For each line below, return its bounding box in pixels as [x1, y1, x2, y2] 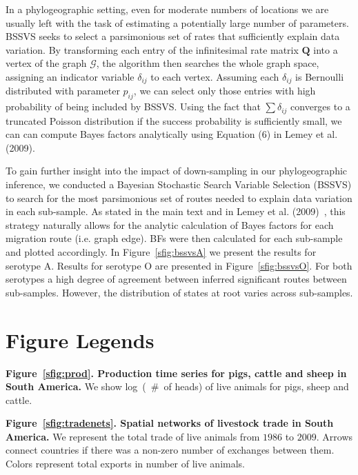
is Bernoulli [295, 69, 344, 83]
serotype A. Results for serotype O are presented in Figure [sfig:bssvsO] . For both [6, 258, 352, 272]
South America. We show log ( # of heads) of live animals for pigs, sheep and [6, 379, 349, 394]
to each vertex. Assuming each [150, 69, 279, 83]
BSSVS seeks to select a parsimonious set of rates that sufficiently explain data [6, 29, 340, 43]
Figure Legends [6, 325, 155, 354]
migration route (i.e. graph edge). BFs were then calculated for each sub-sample [6, 231, 343, 245]
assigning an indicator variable [6, 69, 135, 83]
